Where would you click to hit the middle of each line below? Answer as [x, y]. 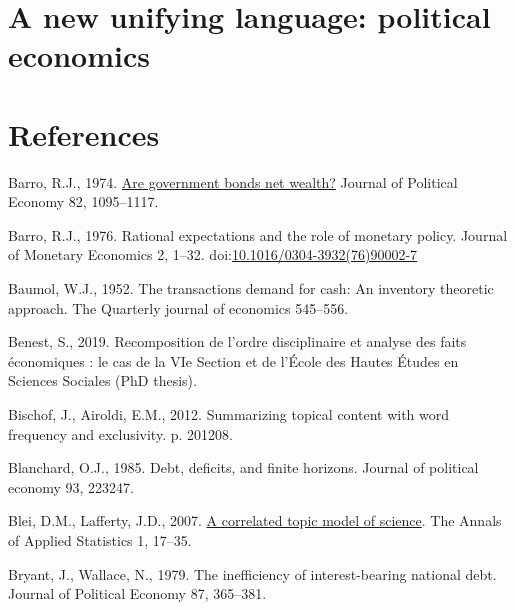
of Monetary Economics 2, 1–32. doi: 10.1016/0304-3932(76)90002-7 [213, 254]
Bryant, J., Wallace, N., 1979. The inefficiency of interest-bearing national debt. [252, 573]
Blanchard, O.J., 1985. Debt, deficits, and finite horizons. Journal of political [243, 467]
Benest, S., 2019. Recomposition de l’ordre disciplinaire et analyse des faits [237, 341]
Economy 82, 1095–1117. [83, 201]
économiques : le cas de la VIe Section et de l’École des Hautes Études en [233, 360]
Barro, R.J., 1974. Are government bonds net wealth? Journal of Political [233, 181]
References [84, 133]
